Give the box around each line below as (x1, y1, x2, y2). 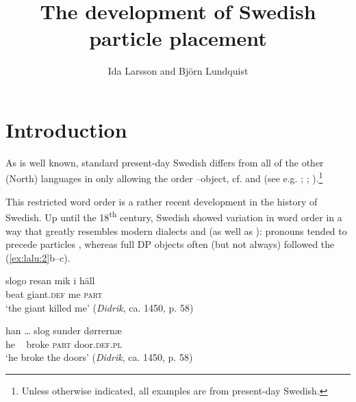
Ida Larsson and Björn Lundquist (107, 64, 249, 78)
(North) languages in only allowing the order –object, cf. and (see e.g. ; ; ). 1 (5, 169, 323, 186)
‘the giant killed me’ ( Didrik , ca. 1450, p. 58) (5, 300, 194, 314)
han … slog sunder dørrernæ (5, 323, 122, 338)
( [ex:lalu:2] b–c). (5, 250, 71, 264)
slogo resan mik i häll (5, 273, 95, 288)
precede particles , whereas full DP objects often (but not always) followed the (5, 237, 335, 251)
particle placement (89, 24, 267, 52)
